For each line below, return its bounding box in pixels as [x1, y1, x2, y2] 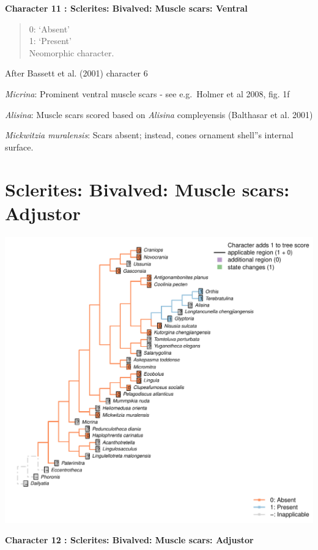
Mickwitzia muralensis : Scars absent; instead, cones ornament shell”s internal [5, 128, 294, 141]
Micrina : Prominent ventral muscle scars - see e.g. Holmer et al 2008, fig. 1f [5, 87, 290, 100]
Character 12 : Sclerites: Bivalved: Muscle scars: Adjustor [5, 533, 254, 546]
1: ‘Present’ [29, 34, 72, 47]
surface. [5, 140, 34, 153]
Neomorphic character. [29, 46, 114, 59]
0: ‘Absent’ [29, 22, 70, 35]
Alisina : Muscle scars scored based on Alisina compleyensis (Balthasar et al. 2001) [5, 108, 313, 121]
